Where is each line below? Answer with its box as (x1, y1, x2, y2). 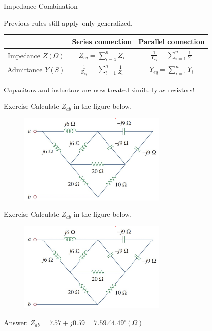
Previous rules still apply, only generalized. (4, 17, 132, 28)
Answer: (4, 317, 28, 328)
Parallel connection (138, 36, 205, 46)
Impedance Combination (4, 1, 78, 11)
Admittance (7, 64, 43, 75)
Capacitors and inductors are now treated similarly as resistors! (4, 84, 195, 94)
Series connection (72, 36, 132, 46)
